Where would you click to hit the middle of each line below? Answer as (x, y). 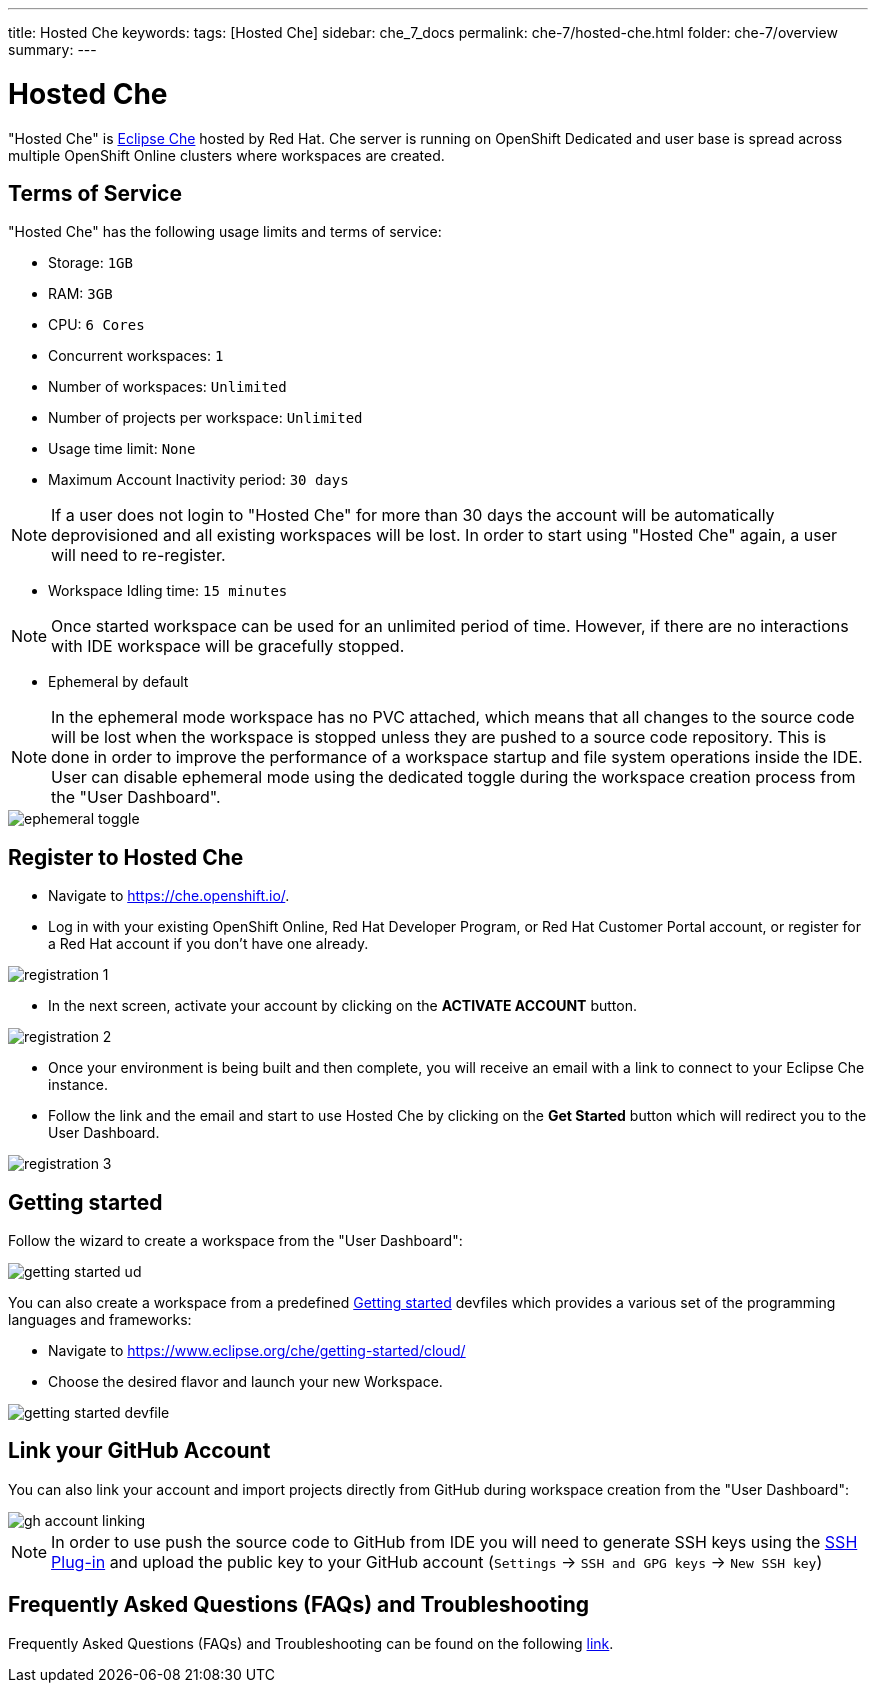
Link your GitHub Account (139, 1451)
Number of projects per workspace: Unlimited (205, 418)
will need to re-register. (138, 555)
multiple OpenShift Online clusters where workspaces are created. (226, 155)
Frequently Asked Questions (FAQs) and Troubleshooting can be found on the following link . (311, 1643)
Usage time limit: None (122, 449)
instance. (78, 1085)
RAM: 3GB (80, 294)
